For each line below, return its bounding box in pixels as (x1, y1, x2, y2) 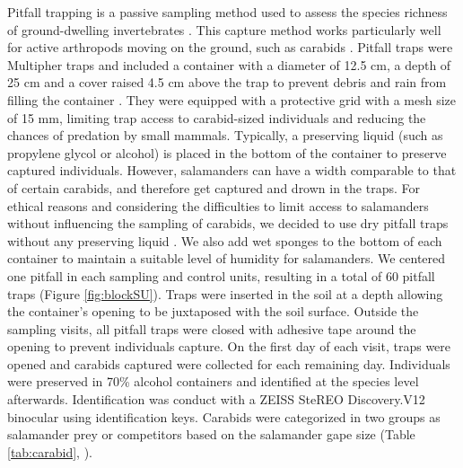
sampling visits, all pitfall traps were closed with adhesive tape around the (7, 319, 416, 338)
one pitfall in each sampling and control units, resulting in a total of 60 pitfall (7, 266, 435, 285)
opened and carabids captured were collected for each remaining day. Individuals (7, 354, 450, 373)
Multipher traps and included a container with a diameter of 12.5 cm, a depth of (7, 55, 451, 74)
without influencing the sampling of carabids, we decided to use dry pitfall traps (7, 214, 449, 233)
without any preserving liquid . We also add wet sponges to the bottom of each (7, 231, 442, 250)
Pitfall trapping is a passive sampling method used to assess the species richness (7, 3, 448, 21)
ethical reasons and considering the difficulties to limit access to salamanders (7, 196, 429, 215)
